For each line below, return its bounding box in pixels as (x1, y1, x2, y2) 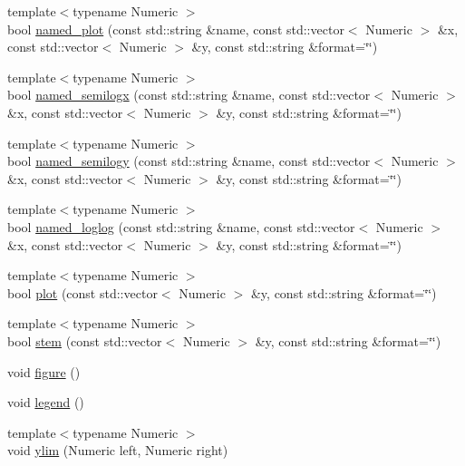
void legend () (7, 393, 84, 412)
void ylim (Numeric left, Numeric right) (7, 441, 228, 460)
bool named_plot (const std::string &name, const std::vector (7, 19, 344, 38)
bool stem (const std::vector (7, 331, 162, 350)
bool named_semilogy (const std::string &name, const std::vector (7, 151, 371, 170)
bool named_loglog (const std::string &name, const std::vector (7, 217, 355, 236)
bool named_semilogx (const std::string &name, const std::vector (7, 85, 371, 104)
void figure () (7, 362, 81, 381)
